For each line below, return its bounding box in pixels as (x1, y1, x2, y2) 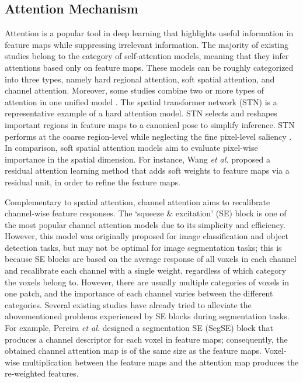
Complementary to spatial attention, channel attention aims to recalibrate (5, 195, 270, 208)
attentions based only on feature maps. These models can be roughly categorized (5, 61, 294, 73)
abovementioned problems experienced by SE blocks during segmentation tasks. (5, 310, 290, 322)
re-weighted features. (5, 367, 79, 379)
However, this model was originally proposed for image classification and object (5, 230, 288, 242)
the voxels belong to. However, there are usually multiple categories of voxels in (5, 275, 289, 288)
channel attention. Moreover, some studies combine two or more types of (5, 84, 264, 96)
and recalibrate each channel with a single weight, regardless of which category (5, 264, 287, 277)
